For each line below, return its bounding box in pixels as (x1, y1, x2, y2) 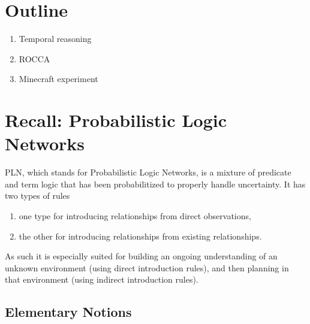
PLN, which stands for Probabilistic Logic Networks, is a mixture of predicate (5, 166, 291, 178)
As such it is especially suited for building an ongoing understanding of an (5, 250, 278, 262)
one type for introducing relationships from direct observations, (19, 210, 251, 222)
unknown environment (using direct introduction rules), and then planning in (5, 261, 289, 274)
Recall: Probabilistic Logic (5, 108, 227, 132)
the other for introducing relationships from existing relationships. (19, 229, 262, 242)
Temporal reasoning (19, 32, 92, 45)
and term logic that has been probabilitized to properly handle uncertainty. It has (5, 177, 306, 190)
